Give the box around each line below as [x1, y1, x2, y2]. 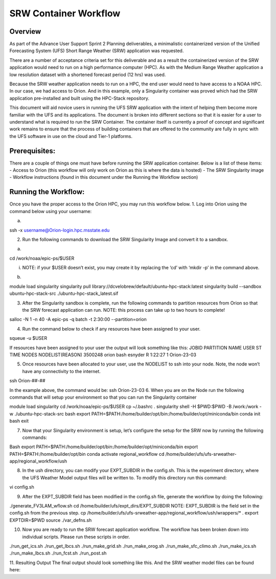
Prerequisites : [9, 146, 56, 155]
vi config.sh [9, 484, 34, 490]
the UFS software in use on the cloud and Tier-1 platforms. [9, 133, 133, 139]
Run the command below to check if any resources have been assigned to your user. [22, 326, 201, 332]
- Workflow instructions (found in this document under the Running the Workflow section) [9, 174, 198, 180]
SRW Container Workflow [9, 8, 121, 19]
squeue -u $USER [9, 335, 48, 341]
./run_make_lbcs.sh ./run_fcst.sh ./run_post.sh [9, 550, 107, 557]
